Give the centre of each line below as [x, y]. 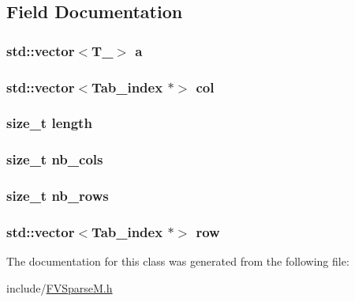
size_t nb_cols [55, 159]
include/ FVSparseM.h [60, 287]
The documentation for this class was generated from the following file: [178, 261]
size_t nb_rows [58, 196]
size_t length [49, 123]
